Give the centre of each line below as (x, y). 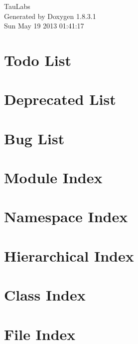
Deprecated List (60, 99)
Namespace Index (66, 216)
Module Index (53, 177)
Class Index (45, 295)
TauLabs (17, 6)
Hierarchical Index (69, 255)
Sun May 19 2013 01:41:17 (44, 26)
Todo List (38, 60)
